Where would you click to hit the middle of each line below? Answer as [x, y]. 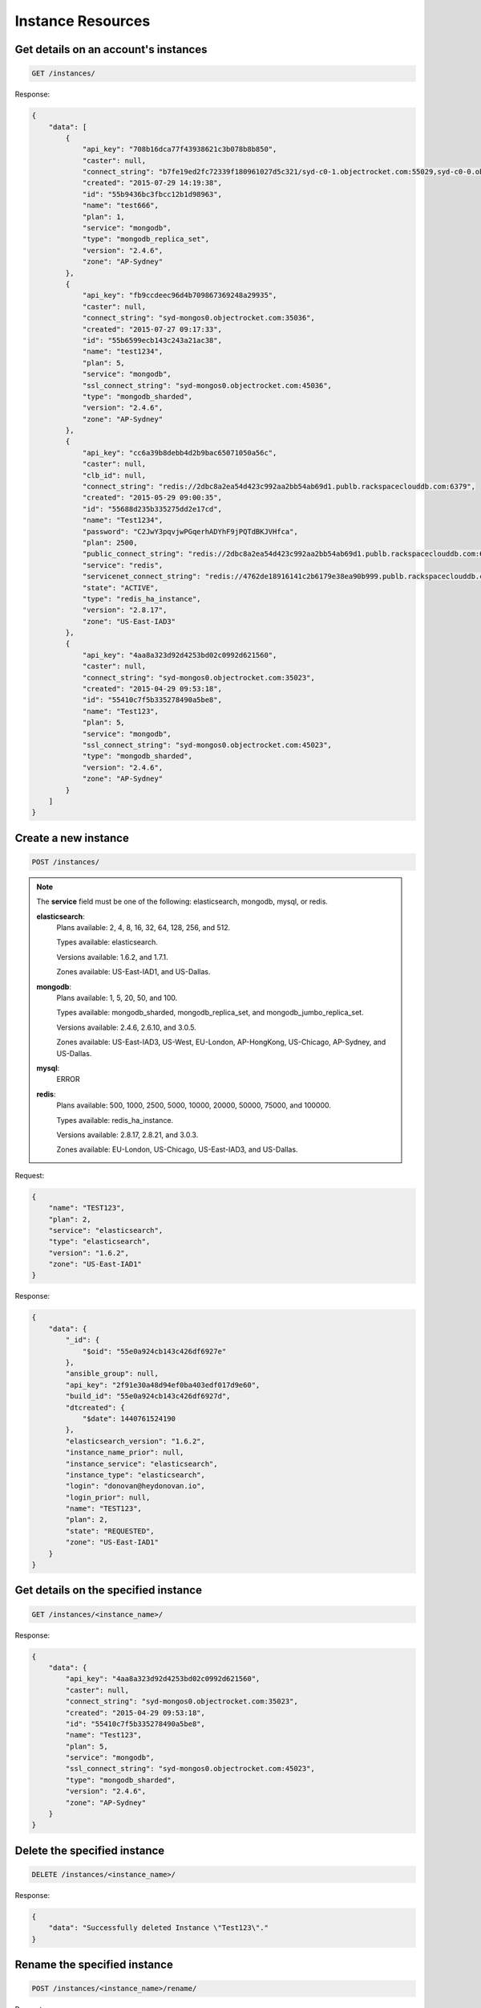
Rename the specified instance [94, 1965]
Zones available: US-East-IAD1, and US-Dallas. [133, 972]
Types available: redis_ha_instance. [115, 1120]
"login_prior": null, [108, 1497]
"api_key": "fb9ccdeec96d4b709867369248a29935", [180, 296]
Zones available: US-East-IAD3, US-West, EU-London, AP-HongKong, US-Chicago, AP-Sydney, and [221, 1042]
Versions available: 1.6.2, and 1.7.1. [112, 957]
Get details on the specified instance [108, 1590]
